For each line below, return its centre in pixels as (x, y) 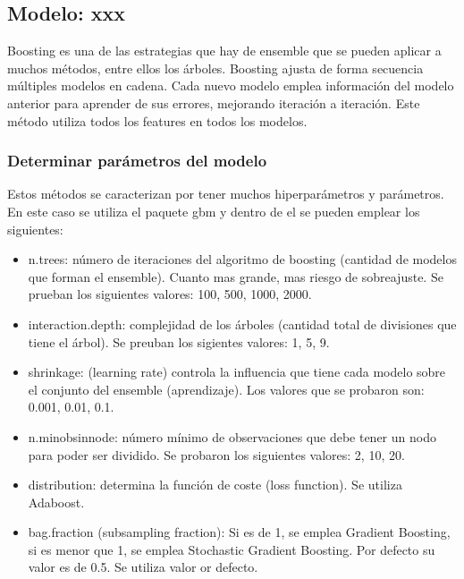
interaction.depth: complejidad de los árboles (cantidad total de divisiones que (242, 324)
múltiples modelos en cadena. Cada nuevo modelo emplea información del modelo (231, 85)
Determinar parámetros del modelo (137, 161)
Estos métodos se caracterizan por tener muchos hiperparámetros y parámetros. (226, 194)
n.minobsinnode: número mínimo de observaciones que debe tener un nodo (232, 436)
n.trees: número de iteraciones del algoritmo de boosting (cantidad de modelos (242, 259)
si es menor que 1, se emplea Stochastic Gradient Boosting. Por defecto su (232, 549)
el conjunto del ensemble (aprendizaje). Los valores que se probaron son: (226, 389)
